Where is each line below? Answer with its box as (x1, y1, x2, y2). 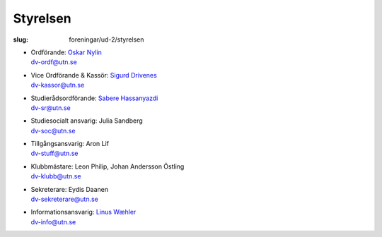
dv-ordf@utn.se (30, 58, 77, 66)
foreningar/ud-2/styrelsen (69, 35, 144, 44)
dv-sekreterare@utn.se (30, 195, 99, 204)
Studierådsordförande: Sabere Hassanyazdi (30, 94, 158, 102)
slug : (13, 35, 28, 44)
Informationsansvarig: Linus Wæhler (30, 208, 137, 217)
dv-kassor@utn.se (30, 81, 85, 90)
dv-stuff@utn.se (30, 149, 79, 158)
